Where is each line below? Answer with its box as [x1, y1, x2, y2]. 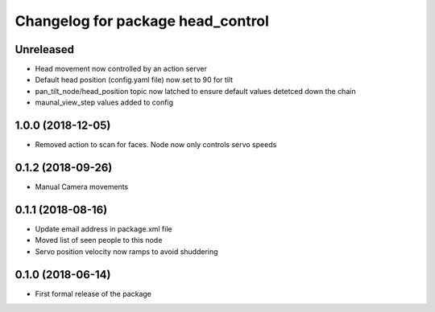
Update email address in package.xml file [35, 224, 172, 233]
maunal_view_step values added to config [35, 97, 173, 108]
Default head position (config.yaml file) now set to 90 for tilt [35, 75, 234, 84]
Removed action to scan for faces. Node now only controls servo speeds [35, 140, 277, 150]
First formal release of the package [35, 289, 152, 298]
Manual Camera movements [35, 182, 129, 192]
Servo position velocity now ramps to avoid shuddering [35, 246, 218, 257]
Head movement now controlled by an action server [35, 64, 208, 74]
